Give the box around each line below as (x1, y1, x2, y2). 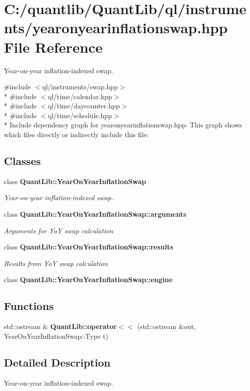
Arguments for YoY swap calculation (4, 225, 113, 235)
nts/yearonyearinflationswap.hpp (4, 18, 228, 38)
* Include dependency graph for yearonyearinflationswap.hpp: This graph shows (4, 120, 242, 130)
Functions (4, 298, 54, 313)
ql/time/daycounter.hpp (48, 101, 120, 111)
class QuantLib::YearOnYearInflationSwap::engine (4, 274, 173, 285)
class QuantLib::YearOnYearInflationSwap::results (4, 242, 173, 252)
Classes (4, 153, 41, 168)
